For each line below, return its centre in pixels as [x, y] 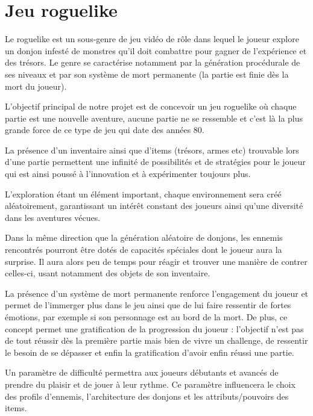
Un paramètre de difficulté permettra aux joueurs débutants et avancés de [142, 372]
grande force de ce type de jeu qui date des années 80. [105, 130]
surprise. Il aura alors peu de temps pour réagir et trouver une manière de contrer [156, 261]
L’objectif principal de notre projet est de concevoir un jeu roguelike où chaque [151, 106]
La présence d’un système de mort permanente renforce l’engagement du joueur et [157, 293]
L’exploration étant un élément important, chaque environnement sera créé [143, 194]
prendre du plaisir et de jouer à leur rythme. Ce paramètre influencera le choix [150, 384]
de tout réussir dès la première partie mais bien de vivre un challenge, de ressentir [156, 340]
